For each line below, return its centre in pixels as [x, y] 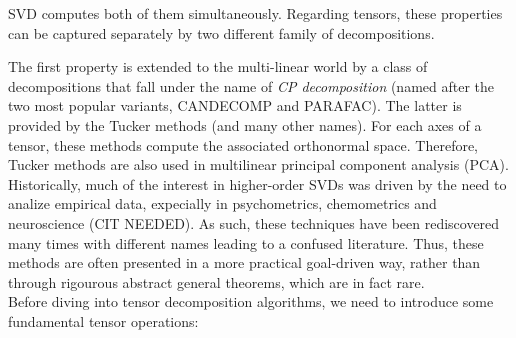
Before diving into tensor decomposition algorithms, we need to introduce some [251, 301]
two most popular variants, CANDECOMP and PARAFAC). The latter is [235, 105]
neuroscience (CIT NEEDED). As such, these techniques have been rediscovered [254, 222]
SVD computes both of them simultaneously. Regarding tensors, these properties [255, 13]
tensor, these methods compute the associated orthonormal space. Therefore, [243, 144]
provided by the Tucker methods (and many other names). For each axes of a [245, 124]
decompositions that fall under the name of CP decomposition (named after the [251, 85]
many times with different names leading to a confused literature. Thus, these [246, 242]
